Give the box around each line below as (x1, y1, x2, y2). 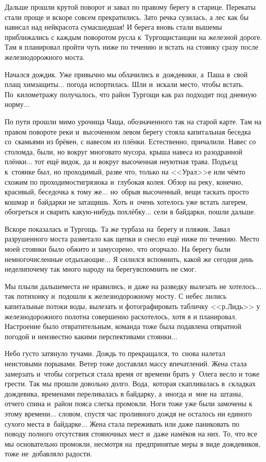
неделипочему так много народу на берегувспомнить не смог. (5, 263, 197, 274)
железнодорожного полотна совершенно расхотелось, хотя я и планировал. (5, 311, 237, 321)
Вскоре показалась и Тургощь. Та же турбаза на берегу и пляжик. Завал (5, 223, 230, 234)
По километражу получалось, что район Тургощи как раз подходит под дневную (5, 89, 257, 99)
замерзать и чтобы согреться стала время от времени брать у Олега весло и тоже (5, 368, 260, 379)
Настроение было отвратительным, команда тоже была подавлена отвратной (5, 321, 241, 332)
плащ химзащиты (5, 79, 59, 90)
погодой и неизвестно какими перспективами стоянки (5, 331, 171, 341)
